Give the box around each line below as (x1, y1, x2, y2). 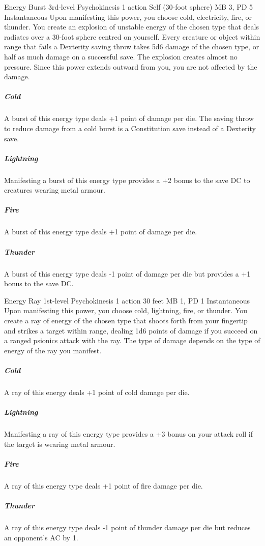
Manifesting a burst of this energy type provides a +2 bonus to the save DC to (4, 174, 250, 185)
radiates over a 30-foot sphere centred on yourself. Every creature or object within (4, 31, 260, 42)
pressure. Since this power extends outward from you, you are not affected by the (4, 61, 257, 72)
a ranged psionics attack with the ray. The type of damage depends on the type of (4, 335, 260, 346)
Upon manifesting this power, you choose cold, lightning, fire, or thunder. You (4, 305, 248, 316)
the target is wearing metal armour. (4, 438, 115, 449)
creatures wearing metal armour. (4, 185, 105, 195)
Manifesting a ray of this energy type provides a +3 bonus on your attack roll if (4, 429, 253, 439)
